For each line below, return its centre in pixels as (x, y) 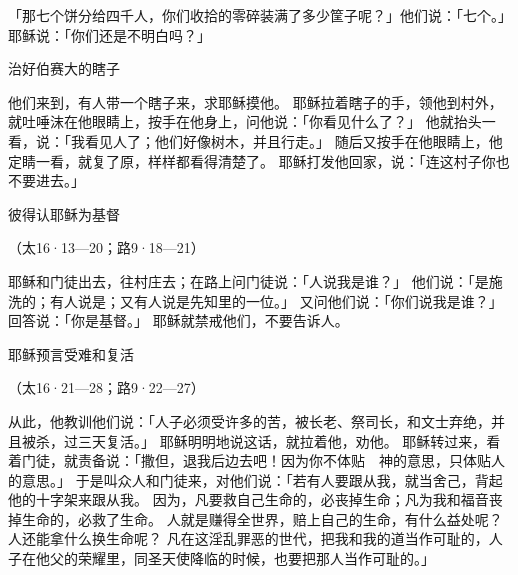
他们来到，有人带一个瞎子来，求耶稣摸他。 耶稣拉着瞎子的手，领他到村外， (255, 101)
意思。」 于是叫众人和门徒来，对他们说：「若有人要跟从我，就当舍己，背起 (262, 479)
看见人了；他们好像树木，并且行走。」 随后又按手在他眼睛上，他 (293, 140)
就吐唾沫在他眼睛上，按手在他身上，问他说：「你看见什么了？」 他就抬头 (245, 121)
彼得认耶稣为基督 (64, 213)
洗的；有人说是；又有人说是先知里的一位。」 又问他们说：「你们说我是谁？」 (255, 300)
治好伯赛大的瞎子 (64, 68)
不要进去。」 (46, 180)
